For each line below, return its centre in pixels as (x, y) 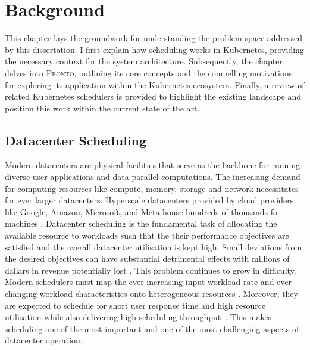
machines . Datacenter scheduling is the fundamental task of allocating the (141, 223)
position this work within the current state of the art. (102, 108)
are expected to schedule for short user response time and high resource (135, 305)
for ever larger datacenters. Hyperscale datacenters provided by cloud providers (149, 200)
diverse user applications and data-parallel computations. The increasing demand (153, 177)
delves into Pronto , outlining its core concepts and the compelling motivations (149, 72)
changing (21, 294)
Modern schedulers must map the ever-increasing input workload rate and (140, 282)
